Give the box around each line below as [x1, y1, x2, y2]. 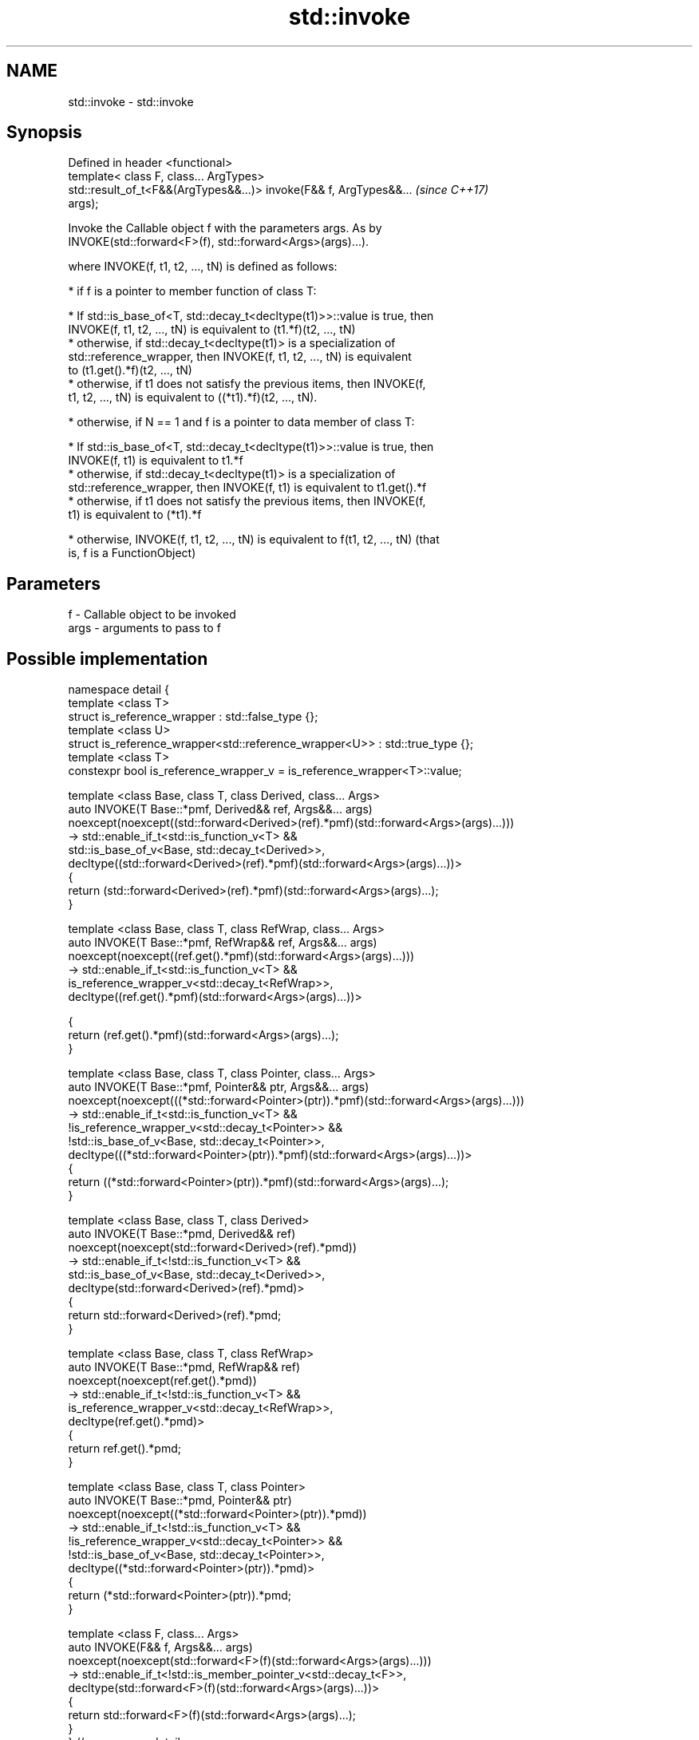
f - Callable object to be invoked [68, 607, 236, 622]
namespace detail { [68, 682, 169, 697]
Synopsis [6, 122, 82, 143]
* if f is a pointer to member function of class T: [68, 284, 317, 299]
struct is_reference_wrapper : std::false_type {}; [68, 710, 318, 724]
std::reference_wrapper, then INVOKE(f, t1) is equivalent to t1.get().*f [68, 480, 427, 495]
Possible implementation [6, 648, 208, 669]
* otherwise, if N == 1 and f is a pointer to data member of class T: [68, 415, 415, 429]
